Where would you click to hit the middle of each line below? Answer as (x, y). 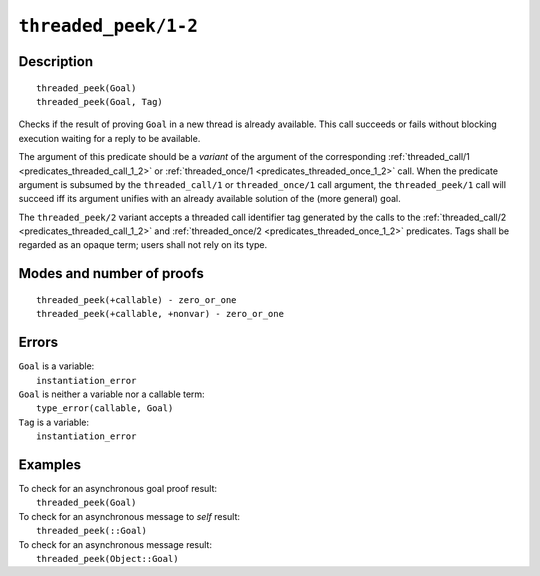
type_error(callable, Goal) (105, 408)
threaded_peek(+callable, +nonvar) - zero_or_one (160, 314)
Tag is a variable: (54, 422)
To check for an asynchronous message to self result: (129, 516)
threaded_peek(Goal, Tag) (100, 101)
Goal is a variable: (56, 366)
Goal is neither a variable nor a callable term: (111, 394)
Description (56, 61)
